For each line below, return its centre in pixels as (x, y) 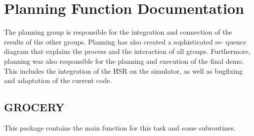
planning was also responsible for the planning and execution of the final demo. (124, 61)
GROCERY (34, 107)
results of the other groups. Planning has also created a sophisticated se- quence (125, 41)
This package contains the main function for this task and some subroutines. (120, 127)
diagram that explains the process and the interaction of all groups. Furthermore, (127, 51)
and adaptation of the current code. (58, 80)
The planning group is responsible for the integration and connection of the (118, 32)
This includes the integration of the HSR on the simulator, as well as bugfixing (123, 70)
